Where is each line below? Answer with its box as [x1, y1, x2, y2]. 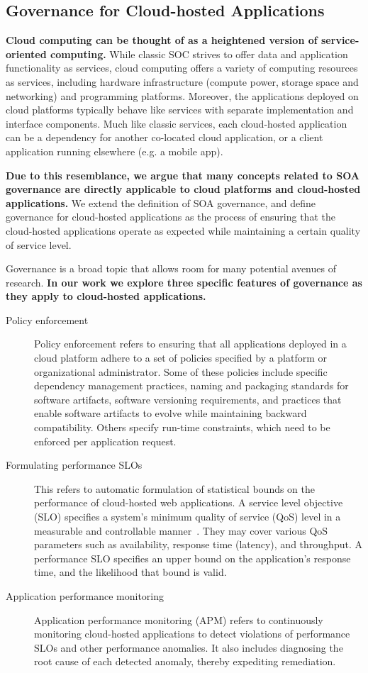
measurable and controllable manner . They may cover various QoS [34, 523, 328, 538]
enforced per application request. [34, 433, 177, 448]
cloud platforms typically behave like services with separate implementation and [6, 102, 354, 117]
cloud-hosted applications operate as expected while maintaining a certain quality [6, 223, 361, 238]
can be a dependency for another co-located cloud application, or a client [6, 130, 323, 145]
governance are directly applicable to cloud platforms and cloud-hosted [6, 182, 361, 196]
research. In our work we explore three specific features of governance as [6, 274, 362, 289]
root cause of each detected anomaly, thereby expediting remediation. [34, 654, 336, 669]
